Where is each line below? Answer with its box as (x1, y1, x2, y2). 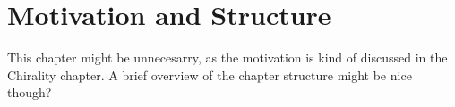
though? (7, 83, 52, 102)
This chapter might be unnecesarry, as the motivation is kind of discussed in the (7, 48, 448, 67)
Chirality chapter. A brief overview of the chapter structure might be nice (7, 65, 412, 84)
